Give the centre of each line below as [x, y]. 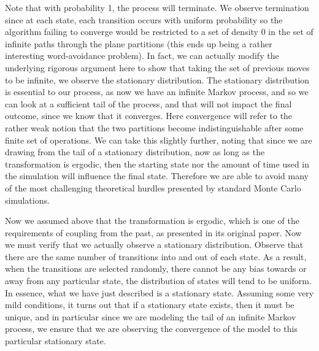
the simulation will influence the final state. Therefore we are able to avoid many [157, 176]
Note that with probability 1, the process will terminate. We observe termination [157, 7]
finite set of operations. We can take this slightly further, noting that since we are [159, 140]
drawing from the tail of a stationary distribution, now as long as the [135, 152]
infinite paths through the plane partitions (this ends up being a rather [139, 43]
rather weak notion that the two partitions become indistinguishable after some [154, 127]
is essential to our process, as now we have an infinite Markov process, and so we [157, 92]
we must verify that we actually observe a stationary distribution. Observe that [154, 245]
